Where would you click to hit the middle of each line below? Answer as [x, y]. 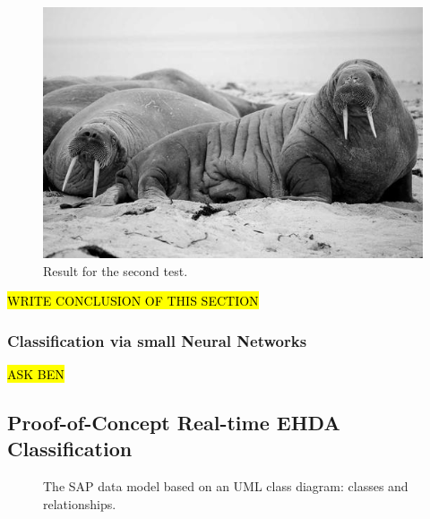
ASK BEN [36, 374]
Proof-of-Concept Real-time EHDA [174, 422]
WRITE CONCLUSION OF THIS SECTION [133, 301]
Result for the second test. [116, 270]
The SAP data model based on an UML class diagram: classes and [226, 486]
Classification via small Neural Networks [157, 340]
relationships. [80, 503]
